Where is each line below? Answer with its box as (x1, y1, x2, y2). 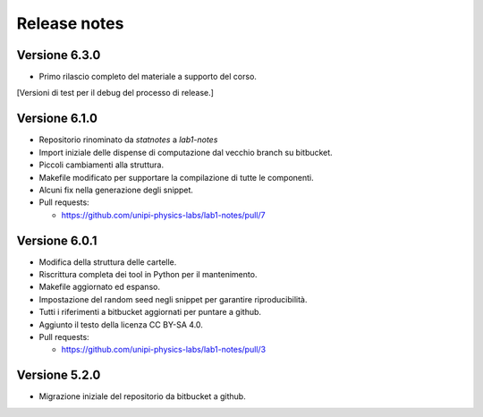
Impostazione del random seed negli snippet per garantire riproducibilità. (38, 294, 308, 304)
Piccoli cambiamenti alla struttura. (38, 159, 165, 170)
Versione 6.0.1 (16, 233, 97, 248)
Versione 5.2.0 (16, 368, 101, 383)
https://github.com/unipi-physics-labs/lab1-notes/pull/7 (61, 209, 266, 220)
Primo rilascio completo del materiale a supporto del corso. (38, 72, 257, 82)
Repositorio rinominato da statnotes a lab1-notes (38, 134, 218, 145)
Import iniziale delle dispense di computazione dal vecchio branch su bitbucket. (38, 147, 333, 157)
